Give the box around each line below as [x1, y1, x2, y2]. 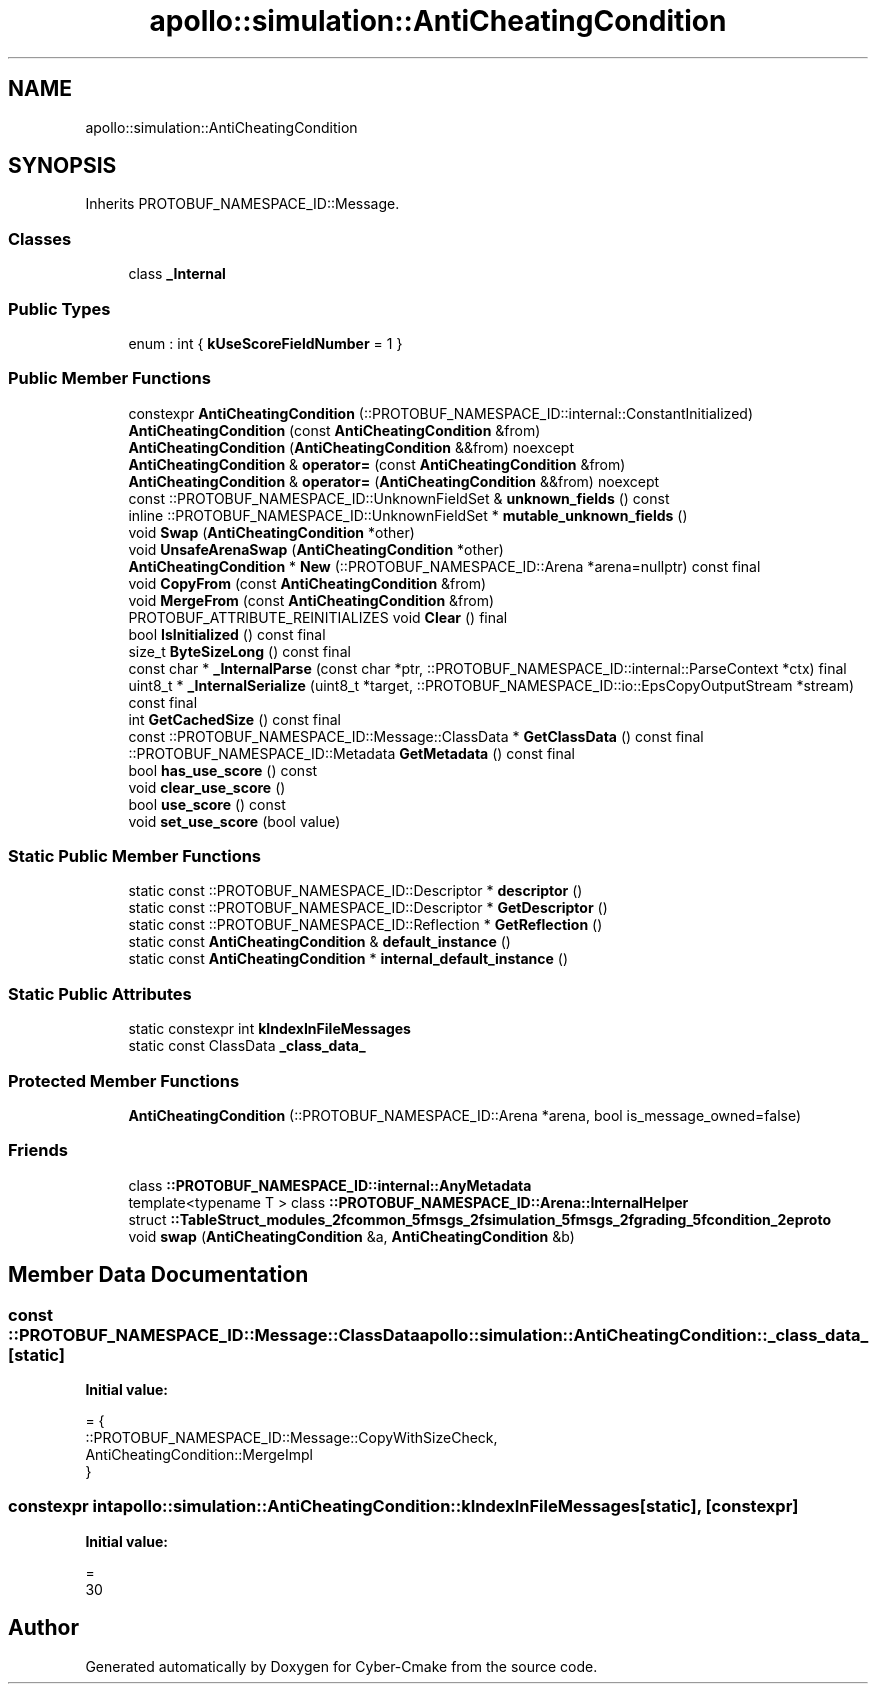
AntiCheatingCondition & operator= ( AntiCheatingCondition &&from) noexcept [128, 472, 660, 490]
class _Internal [128, 265, 226, 283]
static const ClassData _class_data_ [128, 1037, 366, 1055]
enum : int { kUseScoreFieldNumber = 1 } [128, 334, 403, 352]
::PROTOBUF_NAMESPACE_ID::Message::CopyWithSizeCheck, [85, 1428, 498, 1446]
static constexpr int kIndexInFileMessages [128, 1020, 411, 1038]
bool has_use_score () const [128, 761, 318, 779]
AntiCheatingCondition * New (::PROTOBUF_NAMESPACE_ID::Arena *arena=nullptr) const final [128, 557, 761, 575]
